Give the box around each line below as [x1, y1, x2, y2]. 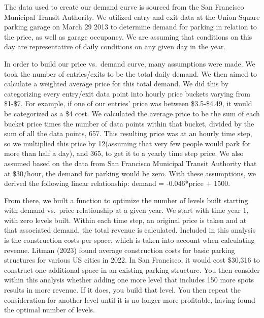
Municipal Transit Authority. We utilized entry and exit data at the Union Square [4, 11, 260, 22]
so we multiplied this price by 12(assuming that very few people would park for [4, 138, 251, 148]
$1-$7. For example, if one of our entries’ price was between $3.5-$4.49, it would [4, 98, 252, 109]
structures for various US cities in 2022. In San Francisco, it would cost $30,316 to [4, 255, 260, 265]
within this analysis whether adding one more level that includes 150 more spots [4, 274, 254, 285]
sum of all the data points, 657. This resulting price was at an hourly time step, [4, 128, 252, 139]
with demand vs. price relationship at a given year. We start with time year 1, [4, 205, 249, 215]
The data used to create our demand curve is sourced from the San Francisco [4, 2, 244, 12]
